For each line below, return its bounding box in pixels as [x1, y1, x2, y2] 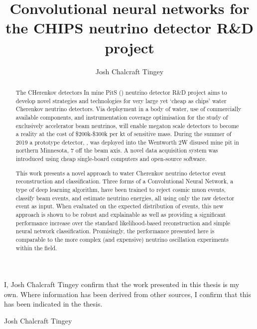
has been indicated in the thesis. [4, 299, 103, 309]
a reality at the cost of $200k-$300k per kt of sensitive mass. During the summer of [15, 130, 232, 138]
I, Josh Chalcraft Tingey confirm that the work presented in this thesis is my [4, 279, 240, 290]
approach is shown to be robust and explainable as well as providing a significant [15, 210, 226, 218]
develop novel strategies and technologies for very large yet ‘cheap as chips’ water [15, 96, 227, 105]
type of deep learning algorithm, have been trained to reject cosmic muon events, [15, 185, 226, 193]
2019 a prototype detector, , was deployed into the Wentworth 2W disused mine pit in [15, 138, 239, 146]
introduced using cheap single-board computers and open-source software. [15, 155, 207, 163]
